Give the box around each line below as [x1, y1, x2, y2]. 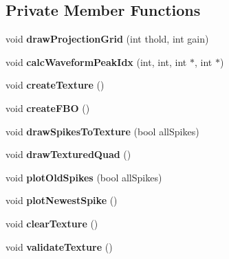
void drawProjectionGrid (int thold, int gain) [6, 32, 209, 46]
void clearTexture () [6, 216, 98, 230]
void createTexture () [6, 78, 105, 92]
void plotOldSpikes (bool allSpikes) [6, 170, 162, 184]
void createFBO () [6, 100, 90, 115]
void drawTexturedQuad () [6, 147, 131, 161]
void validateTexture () [6, 239, 113, 254]
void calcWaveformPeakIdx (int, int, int [6, 54, 187, 69]
